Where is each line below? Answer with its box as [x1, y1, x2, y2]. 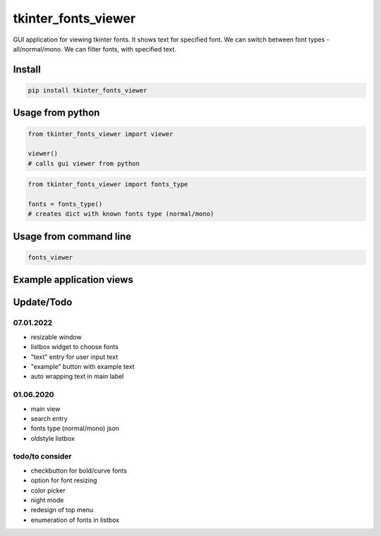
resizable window [30, 332, 82, 341]
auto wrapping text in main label [30, 372, 124, 381]
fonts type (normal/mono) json [30, 424, 120, 433]
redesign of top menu [30, 506, 94, 514]
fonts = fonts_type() [28, 200, 103, 208]
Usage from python [13, 106, 100, 119]
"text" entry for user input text [30, 353, 119, 361]
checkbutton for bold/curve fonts [30, 466, 127, 475]
